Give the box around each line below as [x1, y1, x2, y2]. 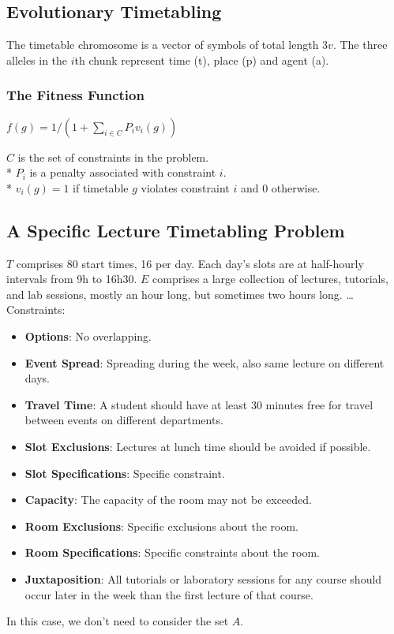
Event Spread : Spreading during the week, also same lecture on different [24, 354, 385, 371]
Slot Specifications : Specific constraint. [24, 464, 225, 481]
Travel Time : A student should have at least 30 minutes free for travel [24, 396, 373, 412]
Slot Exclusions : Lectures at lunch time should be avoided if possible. [24, 438, 371, 454]
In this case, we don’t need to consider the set [6, 613, 229, 629]
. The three [332, 36, 388, 53]
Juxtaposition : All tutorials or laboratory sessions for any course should [24, 570, 382, 587]
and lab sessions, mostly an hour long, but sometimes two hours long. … [6, 285, 354, 302]
